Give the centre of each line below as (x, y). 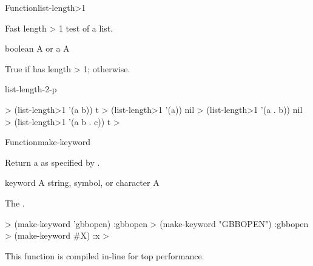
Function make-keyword (48, 142)
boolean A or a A (37, 48)
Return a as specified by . (52, 162)
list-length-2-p (31, 89)
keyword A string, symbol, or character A (82, 182)
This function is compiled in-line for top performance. (105, 255)
